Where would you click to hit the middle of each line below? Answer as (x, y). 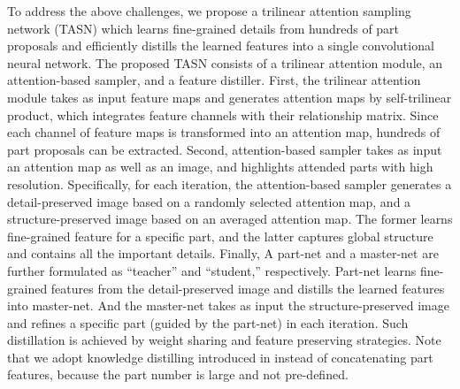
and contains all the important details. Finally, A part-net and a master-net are (223, 253)
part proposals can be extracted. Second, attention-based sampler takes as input (225, 149)
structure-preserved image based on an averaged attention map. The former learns (230, 219)
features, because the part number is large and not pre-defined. (178, 374)
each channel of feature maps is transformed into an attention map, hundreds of (224, 132)
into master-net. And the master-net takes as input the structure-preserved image (228, 305)
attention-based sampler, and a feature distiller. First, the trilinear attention (214, 80)
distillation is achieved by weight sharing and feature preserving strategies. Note (224, 340)
